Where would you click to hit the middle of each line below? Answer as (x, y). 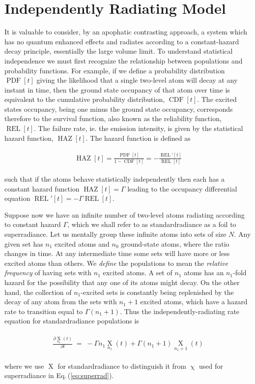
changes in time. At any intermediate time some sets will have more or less (117, 253)
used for (211, 366)
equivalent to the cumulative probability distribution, (85, 99)
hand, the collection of (38, 292)
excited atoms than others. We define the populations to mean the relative (116, 263)
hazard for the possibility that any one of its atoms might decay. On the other (122, 282)
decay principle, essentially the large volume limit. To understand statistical (119, 51)
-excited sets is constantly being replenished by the (157, 292)
